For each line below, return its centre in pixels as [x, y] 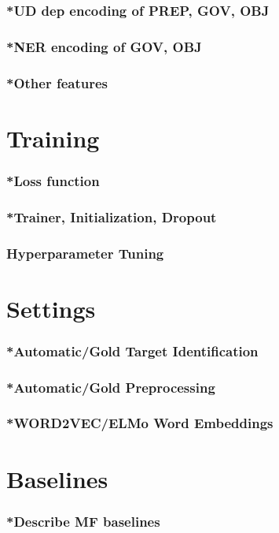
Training [53, 138]
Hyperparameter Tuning [85, 253]
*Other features [57, 82]
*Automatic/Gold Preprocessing [111, 387]
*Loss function [53, 180]
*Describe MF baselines [83, 521]
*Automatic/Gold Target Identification [132, 350]
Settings [51, 308]
